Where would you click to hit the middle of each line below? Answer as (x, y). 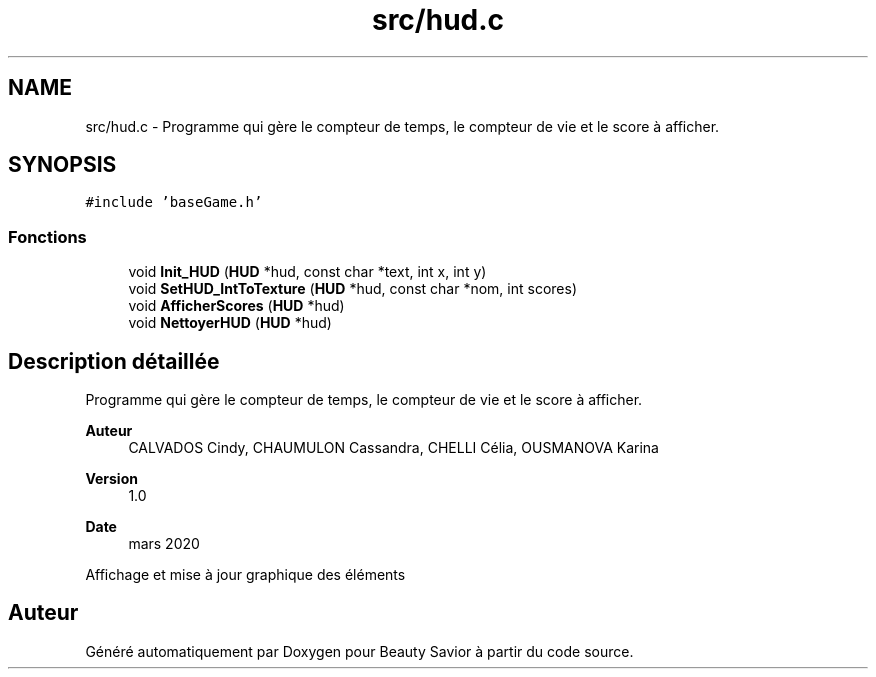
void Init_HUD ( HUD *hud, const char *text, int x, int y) (307, 272)
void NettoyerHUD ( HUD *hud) (230, 323)
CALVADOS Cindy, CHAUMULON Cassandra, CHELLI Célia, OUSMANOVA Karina (393, 448)
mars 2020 (164, 544)
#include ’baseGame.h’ (174, 202)
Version (111, 479)
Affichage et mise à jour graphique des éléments (245, 575)
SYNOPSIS (62, 165)
